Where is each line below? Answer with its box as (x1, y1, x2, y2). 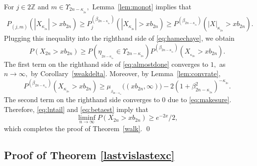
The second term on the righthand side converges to (4, 94, 160, 105)
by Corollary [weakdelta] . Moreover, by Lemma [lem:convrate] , (31, 68, 221, 79)
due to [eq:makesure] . (167, 94, 232, 105)
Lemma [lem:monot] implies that (92, 1, 191, 11)
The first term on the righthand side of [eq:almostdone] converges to (4, 58, 209, 69)
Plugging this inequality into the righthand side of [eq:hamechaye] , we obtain (4, 33, 235, 43)
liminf (78, 114, 96, 122)
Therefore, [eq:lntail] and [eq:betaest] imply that (4, 104, 149, 114)
